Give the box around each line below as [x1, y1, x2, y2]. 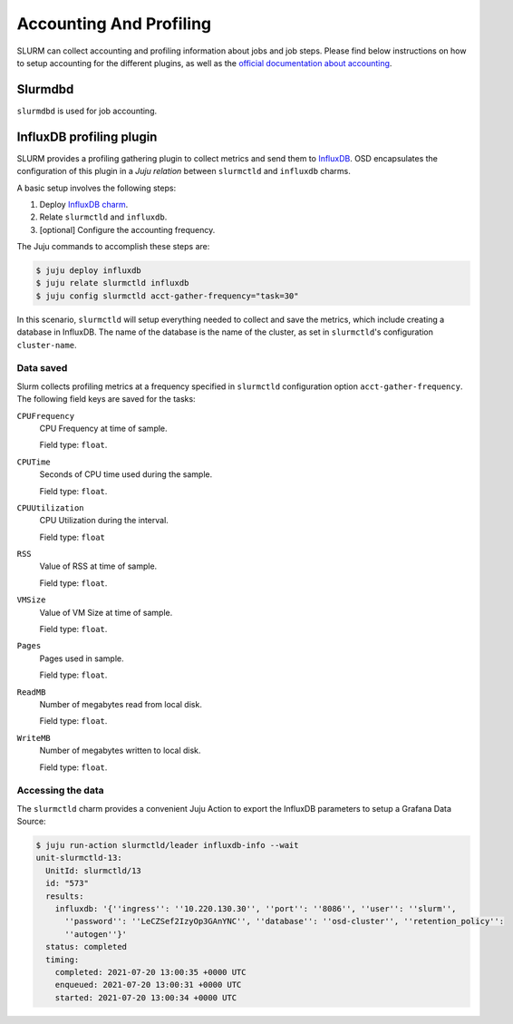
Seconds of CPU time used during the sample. [39, 469, 213, 480]
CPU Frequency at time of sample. [39, 423, 168, 434]
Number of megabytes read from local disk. [39, 698, 203, 709]
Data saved [16, 362, 68, 375]
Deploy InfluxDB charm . [39, 199, 129, 210]
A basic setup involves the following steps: [16, 182, 177, 193]
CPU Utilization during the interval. [39, 515, 169, 526]
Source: [16, 816, 46, 827]
